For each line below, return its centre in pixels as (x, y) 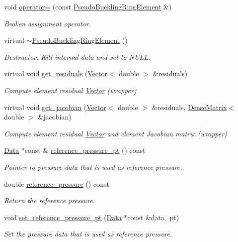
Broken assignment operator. (47, 23)
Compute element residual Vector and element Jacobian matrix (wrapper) (116, 133)
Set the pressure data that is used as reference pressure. (88, 234)
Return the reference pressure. (49, 200)
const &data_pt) (153, 217)
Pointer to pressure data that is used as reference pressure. (93, 167)
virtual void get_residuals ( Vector (56, 73)
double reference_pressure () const (57, 183)
